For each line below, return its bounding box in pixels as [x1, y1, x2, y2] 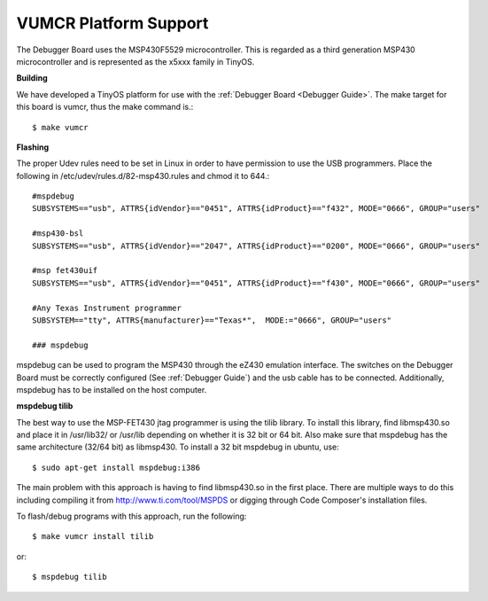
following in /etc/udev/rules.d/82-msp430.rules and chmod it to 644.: [16, 170, 270, 181]
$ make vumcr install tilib [32, 532, 154, 542]
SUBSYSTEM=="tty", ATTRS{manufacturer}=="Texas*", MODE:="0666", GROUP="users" [32, 315, 392, 325]
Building [16, 73, 48, 83]
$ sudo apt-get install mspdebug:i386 [32, 462, 201, 472]
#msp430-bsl [32, 229, 84, 238]
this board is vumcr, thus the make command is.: [16, 102, 194, 113]
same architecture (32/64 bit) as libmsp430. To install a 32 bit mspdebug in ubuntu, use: [16, 441, 340, 452]
